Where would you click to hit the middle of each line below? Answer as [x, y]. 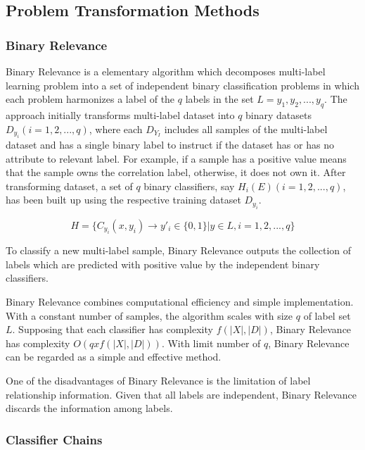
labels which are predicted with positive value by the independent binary [163, 264]
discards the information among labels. [89, 408]
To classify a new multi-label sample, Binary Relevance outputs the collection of [179, 250]
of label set [327, 315]
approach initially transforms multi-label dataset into [120, 114]
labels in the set [219, 99]
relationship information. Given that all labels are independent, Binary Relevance [181, 394]
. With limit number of [211, 343]
